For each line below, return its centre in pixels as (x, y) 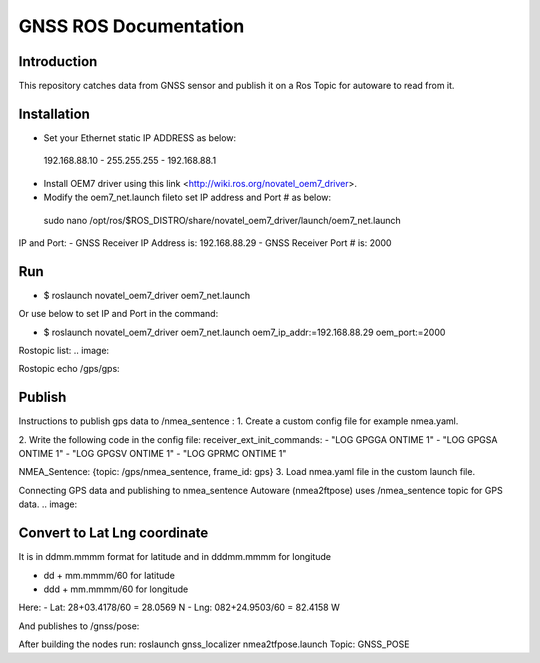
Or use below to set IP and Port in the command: (118, 314)
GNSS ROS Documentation (131, 26)
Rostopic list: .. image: (64, 350)
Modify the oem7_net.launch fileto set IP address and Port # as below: (187, 197)
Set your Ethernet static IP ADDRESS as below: (140, 137)
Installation (54, 113)
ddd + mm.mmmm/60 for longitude (116, 589)
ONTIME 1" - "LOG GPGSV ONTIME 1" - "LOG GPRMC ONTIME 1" (152, 454)
